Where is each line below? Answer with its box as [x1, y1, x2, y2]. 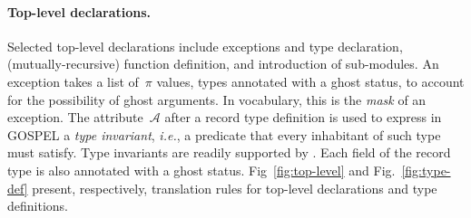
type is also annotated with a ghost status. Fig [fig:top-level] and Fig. [7, 160, 396, 179]
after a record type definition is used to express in [164, 108, 442, 127]
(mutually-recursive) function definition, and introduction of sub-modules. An [7, 54, 439, 73]
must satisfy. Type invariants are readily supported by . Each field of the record [7, 143, 451, 162]
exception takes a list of [7, 71, 139, 90]
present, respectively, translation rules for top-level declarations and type [32, 178, 437, 197]
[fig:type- [401, 160, 451, 179]
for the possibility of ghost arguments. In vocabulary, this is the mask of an [7, 90, 427, 109]
